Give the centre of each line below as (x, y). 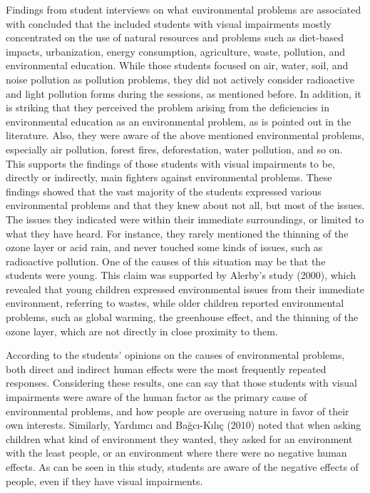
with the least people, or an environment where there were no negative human (176, 453)
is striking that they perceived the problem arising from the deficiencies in (168, 107)
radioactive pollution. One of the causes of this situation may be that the (166, 261)
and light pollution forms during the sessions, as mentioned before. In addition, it (184, 93)
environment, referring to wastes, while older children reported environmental (175, 303)
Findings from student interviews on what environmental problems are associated (184, 9)
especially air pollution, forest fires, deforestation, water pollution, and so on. (174, 149)
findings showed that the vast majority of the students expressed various (164, 191)
